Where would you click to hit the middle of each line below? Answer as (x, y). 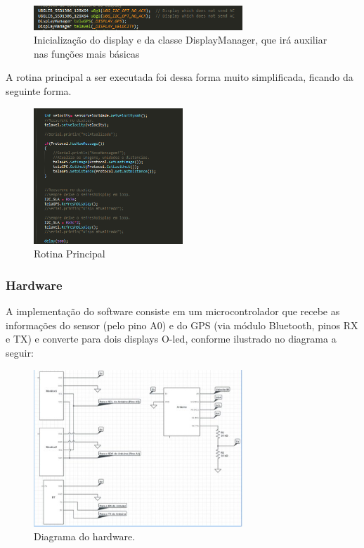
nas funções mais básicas (87, 53)
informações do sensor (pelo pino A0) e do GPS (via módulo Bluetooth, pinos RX (182, 325)
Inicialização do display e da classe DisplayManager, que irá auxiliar (181, 40)
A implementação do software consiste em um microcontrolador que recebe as (173, 311)
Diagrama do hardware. (85, 536)
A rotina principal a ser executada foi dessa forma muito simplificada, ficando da (180, 77)
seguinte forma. (39, 90)
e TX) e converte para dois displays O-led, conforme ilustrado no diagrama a (171, 339)
